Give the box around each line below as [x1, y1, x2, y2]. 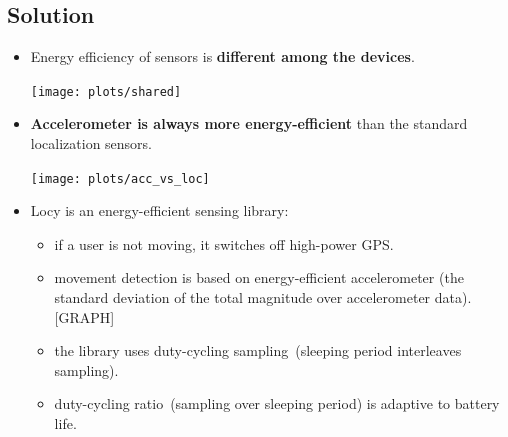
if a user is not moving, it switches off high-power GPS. [54, 233, 394, 254]
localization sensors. [30, 133, 153, 154]
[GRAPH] [54, 306, 115, 327]
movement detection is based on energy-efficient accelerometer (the [54, 267, 464, 288]
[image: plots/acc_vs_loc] [30, 171, 210, 186]
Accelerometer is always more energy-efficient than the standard [30, 113, 468, 134]
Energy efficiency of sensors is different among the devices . [30, 46, 415, 67]
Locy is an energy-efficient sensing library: [30, 200, 289, 221]
